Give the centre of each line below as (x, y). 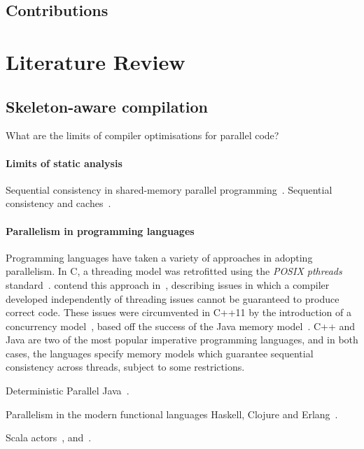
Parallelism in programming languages (100, 230)
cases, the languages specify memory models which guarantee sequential (160, 353)
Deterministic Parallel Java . (68, 391)
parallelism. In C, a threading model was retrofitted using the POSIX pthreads (174, 271)
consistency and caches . (58, 203)
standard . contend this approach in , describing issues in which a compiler (168, 284)
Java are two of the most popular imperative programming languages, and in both (182, 340)
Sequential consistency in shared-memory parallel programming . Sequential (169, 189)
